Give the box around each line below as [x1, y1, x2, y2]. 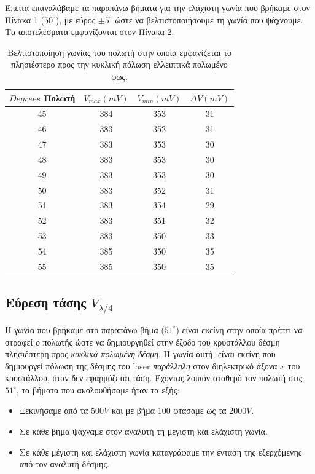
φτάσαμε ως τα [173, 404, 227, 417]
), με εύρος [55, 13, 96, 26]
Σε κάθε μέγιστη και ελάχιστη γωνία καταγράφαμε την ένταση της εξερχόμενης [19, 445, 302, 458]
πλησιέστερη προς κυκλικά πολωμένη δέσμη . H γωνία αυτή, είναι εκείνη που [5, 347, 276, 360]
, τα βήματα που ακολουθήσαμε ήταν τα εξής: [16, 383, 180, 396]
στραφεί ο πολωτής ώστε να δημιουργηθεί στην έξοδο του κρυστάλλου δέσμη [5, 335, 280, 348]
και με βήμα [111, 404, 155, 417]
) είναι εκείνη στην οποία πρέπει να [176, 323, 303, 336]
